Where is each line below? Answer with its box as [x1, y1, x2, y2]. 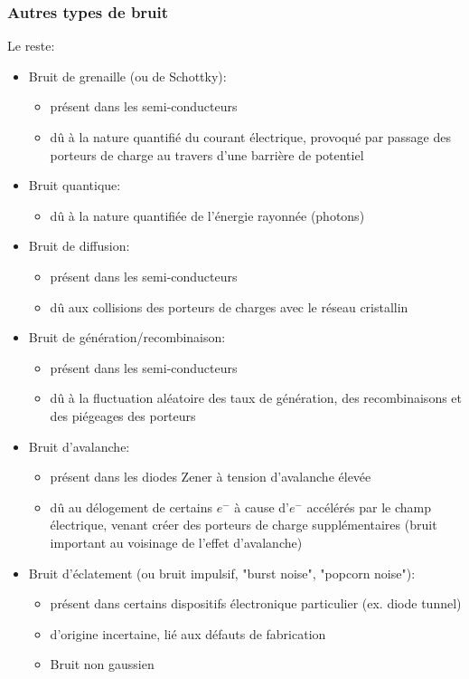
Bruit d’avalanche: [28, 436, 130, 455]
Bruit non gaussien [50, 655, 155, 674]
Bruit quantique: [28, 176, 121, 195]
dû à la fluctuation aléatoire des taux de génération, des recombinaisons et [50, 388, 463, 407]
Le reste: [7, 36, 55, 55]
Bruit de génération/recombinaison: [28, 328, 226, 347]
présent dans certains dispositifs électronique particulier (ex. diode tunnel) [50, 594, 462, 613]
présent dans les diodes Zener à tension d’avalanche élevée [50, 467, 371, 486]
